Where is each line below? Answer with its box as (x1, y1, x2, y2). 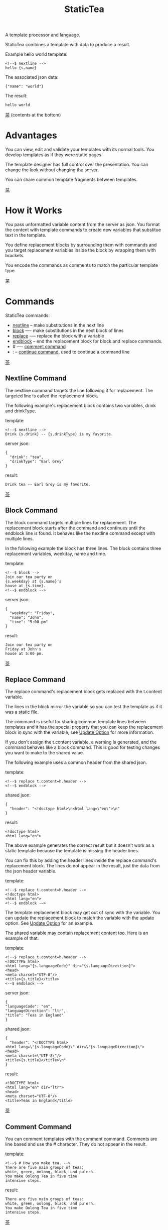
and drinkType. (5, 408, 36, 414)
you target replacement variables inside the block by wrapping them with (5, 247, 156, 253)
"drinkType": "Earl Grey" (10, 459, 64, 464)
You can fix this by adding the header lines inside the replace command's (5, 857, 157, 863)
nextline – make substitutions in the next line (12, 322, 104, 328)
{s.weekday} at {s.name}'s (5, 579, 62, 584)
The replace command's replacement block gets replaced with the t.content (5, 689, 162, 695)
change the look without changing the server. (5, 167, 99, 173)
